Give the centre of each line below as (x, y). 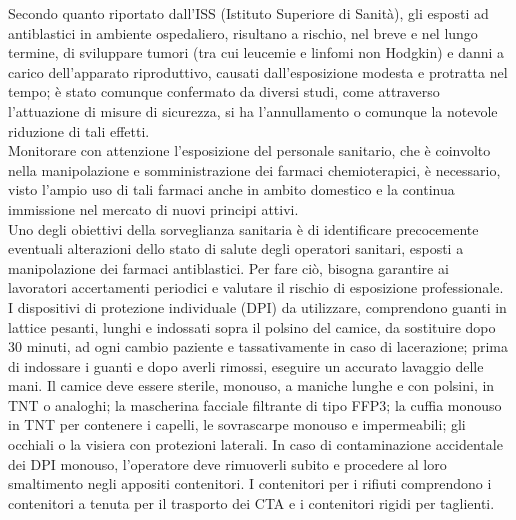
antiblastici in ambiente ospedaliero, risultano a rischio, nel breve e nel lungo (243, 32)
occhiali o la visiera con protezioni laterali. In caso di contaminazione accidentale (255, 444)
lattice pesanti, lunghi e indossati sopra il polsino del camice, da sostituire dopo (252, 326)
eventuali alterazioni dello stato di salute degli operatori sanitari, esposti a (236, 248)
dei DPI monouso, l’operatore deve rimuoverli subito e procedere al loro (227, 463)
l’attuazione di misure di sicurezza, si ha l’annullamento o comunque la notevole (253, 110)
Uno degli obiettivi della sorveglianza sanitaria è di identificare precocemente (243, 228)
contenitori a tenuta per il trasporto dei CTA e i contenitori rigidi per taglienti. (251, 502)
